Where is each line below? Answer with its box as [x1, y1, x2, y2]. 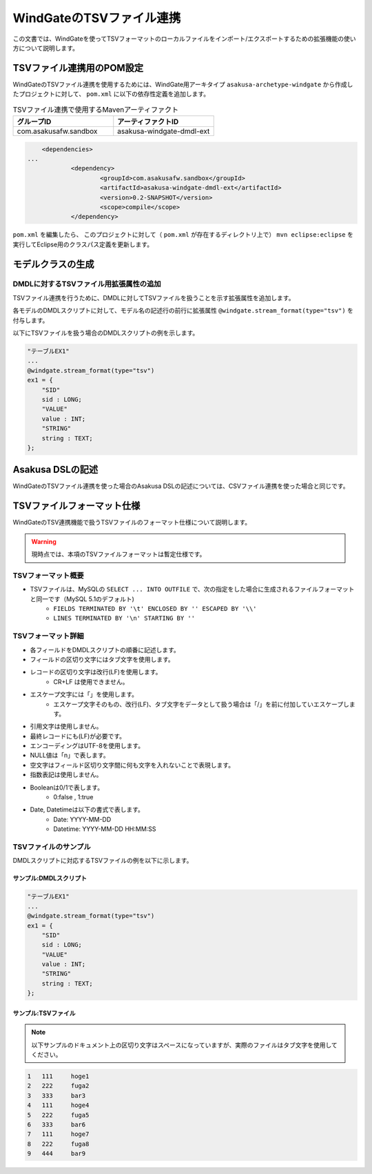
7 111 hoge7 [27, 1131, 90, 1138]
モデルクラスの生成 [12, 258, 94, 270]
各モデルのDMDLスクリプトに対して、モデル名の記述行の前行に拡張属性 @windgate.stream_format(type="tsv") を [12, 306, 354, 315]
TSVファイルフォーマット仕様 [12, 500, 141, 512]
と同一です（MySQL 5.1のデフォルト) [30, 594, 134, 603]
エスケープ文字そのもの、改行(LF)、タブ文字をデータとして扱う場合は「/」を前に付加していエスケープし [53, 700, 349, 708]
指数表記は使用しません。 [30, 770, 103, 779]
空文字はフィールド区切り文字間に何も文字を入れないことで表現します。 [30, 761, 234, 769]
